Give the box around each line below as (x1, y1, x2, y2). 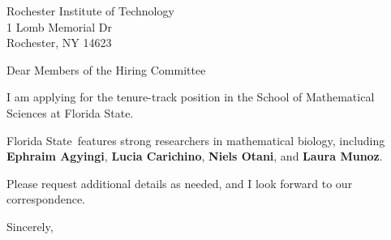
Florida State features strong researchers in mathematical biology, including (6, 131, 385, 148)
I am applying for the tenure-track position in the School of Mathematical (6, 88, 375, 105)
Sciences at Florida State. (6, 104, 134, 121)
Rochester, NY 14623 (6, 34, 112, 51)
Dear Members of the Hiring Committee (6, 61, 206, 78)
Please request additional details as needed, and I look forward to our (6, 174, 353, 191)
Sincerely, (6, 217, 54, 234)
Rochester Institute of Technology (6, 2, 174, 19)
